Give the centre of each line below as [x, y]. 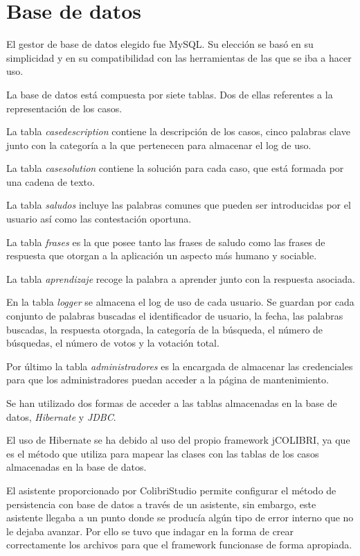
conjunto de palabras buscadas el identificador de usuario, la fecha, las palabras [175, 316]
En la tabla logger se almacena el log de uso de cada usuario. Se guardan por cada [180, 302]
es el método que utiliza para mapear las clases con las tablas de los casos [163, 453]
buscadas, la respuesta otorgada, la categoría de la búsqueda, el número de [165, 329]
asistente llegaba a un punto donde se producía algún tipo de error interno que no [180, 518]
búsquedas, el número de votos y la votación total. [113, 343]
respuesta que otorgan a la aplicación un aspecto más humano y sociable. [162, 255]
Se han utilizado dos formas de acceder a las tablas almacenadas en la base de [172, 403]
